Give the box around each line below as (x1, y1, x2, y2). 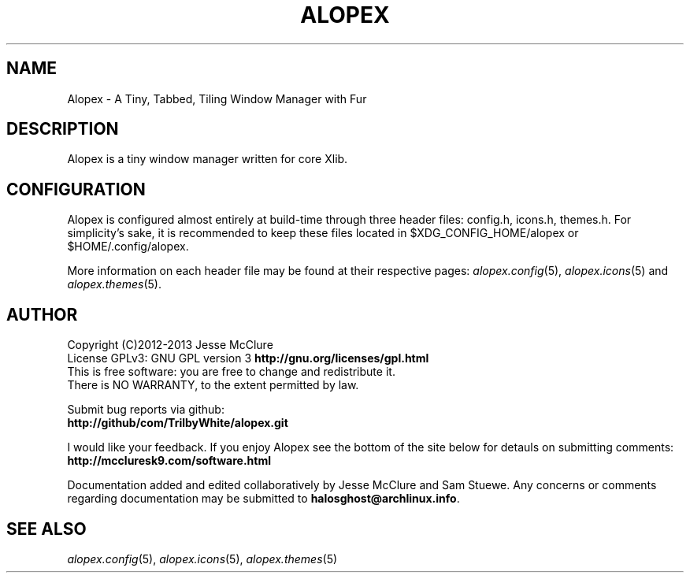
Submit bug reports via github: (67, 403, 224, 417)
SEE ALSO (6, 518, 87, 539)
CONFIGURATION (6, 179, 146, 199)
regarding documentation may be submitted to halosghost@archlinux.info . (67, 492, 460, 506)
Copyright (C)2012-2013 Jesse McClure (67, 338, 273, 352)
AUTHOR (6, 304, 78, 325)
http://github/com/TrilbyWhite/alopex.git (67, 416, 288, 430)
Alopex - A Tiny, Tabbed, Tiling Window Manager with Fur (67, 91, 367, 106)
